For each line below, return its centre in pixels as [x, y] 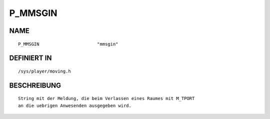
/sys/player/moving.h [44, 71]
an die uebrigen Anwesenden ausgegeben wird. [75, 105]
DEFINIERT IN [30, 58]
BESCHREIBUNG [35, 85]
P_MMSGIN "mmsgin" [68, 44]
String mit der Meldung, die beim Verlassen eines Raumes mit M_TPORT [106, 98]
